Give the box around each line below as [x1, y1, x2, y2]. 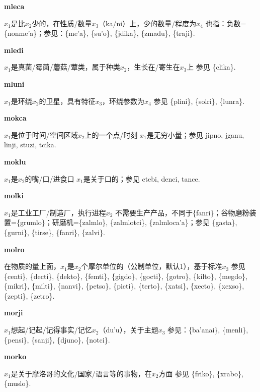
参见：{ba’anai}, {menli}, [167, 324, 248, 335]
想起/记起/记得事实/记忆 [11, 324, 92, 335]
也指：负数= [205, 18, 246, 28]
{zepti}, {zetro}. [4, 290, 55, 301]
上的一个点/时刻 [84, 129, 138, 140]
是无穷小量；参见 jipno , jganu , [146, 129, 244, 140]
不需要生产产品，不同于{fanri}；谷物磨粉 [115, 207, 249, 217]
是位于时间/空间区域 [11, 129, 78, 140]
